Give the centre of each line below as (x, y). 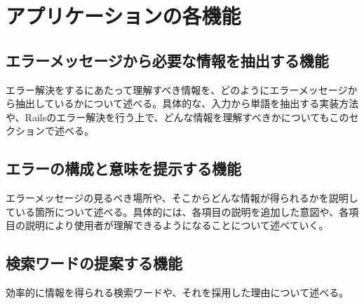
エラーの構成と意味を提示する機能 (123, 168)
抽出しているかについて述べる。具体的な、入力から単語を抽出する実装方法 (187, 103)
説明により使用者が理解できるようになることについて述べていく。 (177, 225)
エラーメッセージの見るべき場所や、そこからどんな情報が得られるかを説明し (182, 198)
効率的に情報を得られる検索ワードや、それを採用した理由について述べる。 (177, 292)
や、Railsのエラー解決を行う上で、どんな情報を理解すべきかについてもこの (177, 117)
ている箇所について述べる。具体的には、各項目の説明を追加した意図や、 (173, 211)
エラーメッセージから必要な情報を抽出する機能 (167, 60)
